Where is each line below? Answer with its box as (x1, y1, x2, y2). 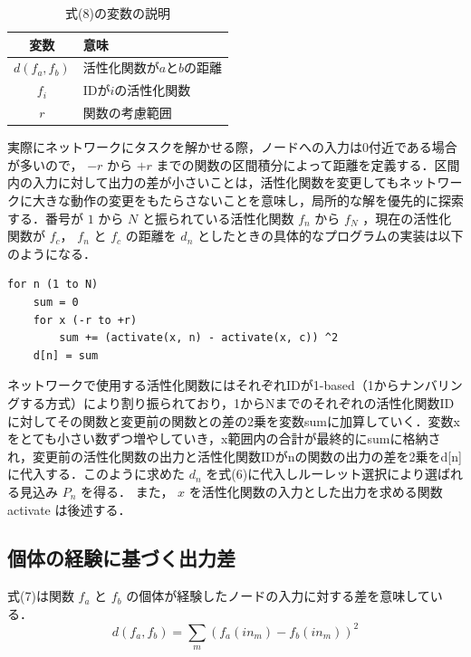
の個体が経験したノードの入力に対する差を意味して (126, 586, 430, 605)
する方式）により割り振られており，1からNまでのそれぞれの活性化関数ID (19, 393, 455, 412)
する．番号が (7, 208, 83, 227)
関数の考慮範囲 (82, 103, 172, 122)
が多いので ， (7, 155, 83, 174)
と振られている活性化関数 (141, 208, 294, 227)
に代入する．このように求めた (7, 464, 185, 483)
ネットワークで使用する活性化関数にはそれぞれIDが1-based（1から (7, 376, 399, 395)
